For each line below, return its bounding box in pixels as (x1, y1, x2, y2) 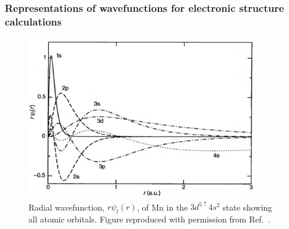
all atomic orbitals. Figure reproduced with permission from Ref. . (28, 213, 271, 225)
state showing (223, 201, 272, 213)
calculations (5, 14, 62, 28)
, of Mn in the (136, 201, 188, 213)
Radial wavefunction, (28, 201, 105, 213)
